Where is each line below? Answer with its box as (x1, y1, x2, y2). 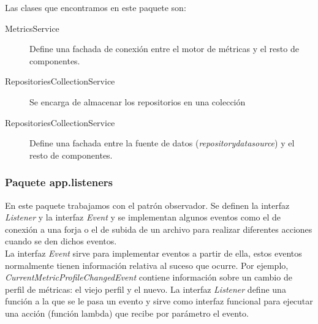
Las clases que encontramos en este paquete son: (5, 1, 186, 13)
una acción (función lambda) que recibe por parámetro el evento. (5, 306, 249, 319)
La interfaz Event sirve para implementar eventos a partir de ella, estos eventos (5, 246, 302, 259)
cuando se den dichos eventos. (5, 235, 117, 247)
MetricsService (5, 21, 59, 34)
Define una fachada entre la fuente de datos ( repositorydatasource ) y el (29, 137, 295, 149)
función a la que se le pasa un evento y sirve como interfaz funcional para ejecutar (5, 295, 313, 307)
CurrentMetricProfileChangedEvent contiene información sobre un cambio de (5, 271, 292, 284)
